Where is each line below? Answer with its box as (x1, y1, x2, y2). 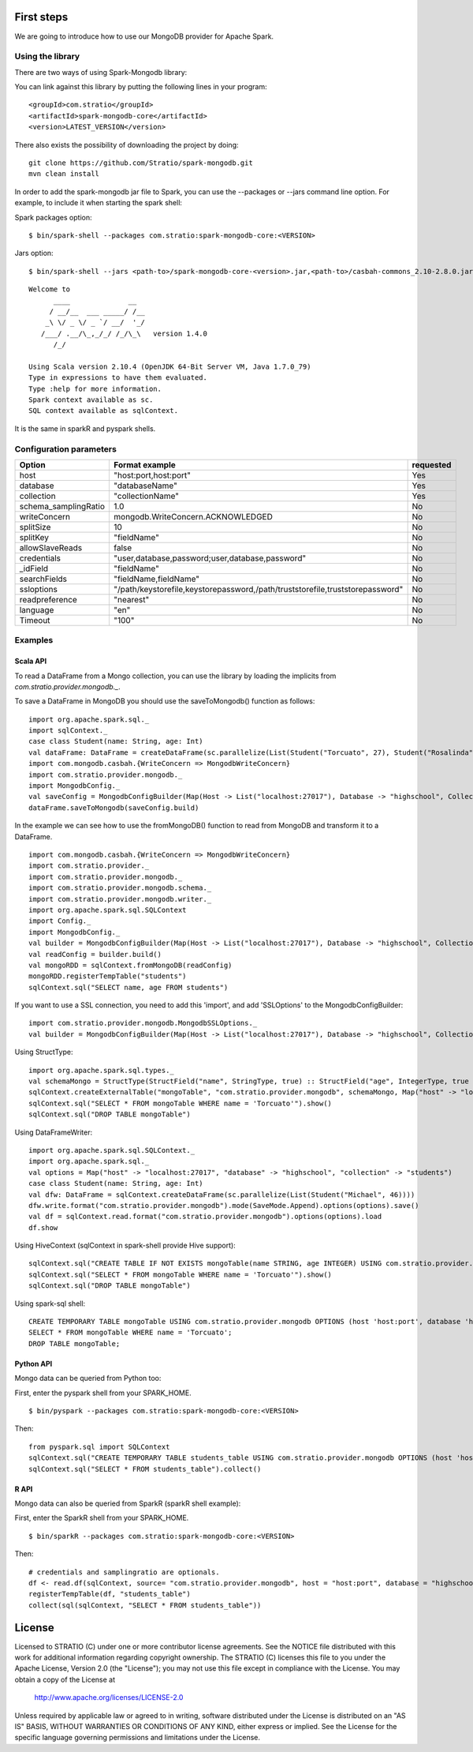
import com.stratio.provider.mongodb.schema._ (28, 884, 212, 892)
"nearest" (114, 594, 150, 605)
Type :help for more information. (28, 384, 162, 393)
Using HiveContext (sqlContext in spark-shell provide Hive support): (14, 1240, 236, 1251)
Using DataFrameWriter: (14, 1127, 93, 1137)
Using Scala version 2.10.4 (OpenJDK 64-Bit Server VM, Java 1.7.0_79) (28, 362, 311, 371)
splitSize (19, 521, 51, 532)
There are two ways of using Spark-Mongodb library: (14, 67, 188, 77)
